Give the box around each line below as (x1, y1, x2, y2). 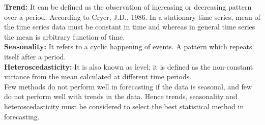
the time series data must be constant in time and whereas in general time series (4, 21, 255, 32)
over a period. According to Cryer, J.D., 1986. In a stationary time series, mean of (4, 11, 260, 22)
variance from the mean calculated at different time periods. (4, 71, 192, 82)
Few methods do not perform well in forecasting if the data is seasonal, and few (4, 81, 252, 91)
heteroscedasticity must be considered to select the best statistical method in (4, 101, 244, 111)
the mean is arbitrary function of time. (4, 31, 125, 42)
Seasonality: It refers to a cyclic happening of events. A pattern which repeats (4, 41, 252, 52)
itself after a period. (4, 51, 66, 61)
